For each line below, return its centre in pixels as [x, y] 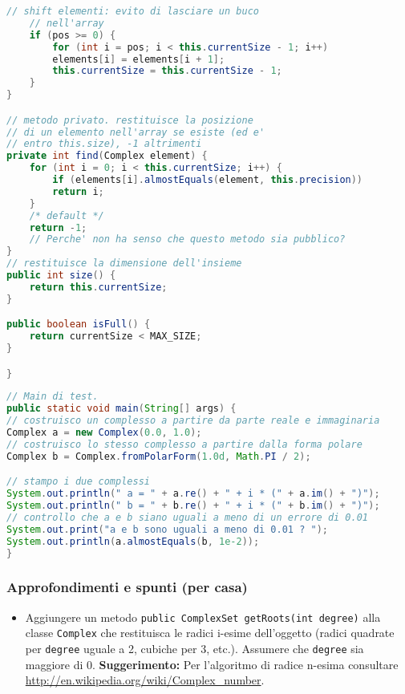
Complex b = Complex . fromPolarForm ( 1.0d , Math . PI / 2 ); [159, 456]
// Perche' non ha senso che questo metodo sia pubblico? [187, 239]
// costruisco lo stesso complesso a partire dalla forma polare [184, 444]
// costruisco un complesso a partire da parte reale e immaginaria [193, 421]
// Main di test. [53, 397]
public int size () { [61, 276]
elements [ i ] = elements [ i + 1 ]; [139, 59]
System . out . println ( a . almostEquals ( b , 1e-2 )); [133, 541]
